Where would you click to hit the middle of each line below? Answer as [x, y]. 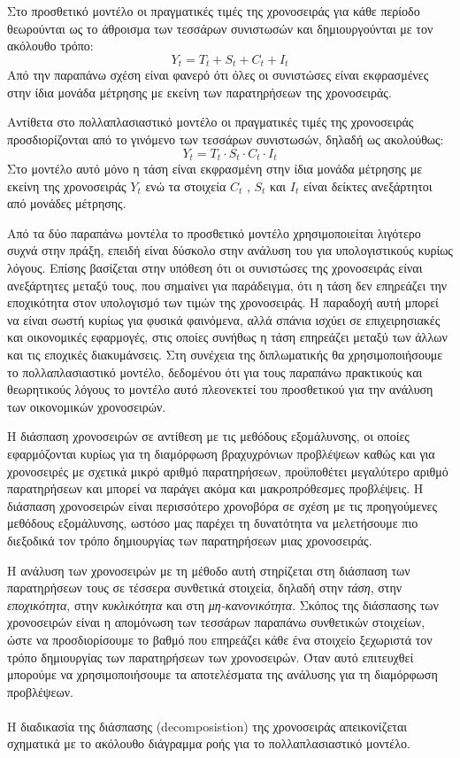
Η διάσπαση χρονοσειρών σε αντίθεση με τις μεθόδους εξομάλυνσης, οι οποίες [208, 436]
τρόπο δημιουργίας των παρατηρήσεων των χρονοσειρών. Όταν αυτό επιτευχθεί [211, 657]
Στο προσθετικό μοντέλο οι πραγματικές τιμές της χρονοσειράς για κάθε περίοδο [214, 11]
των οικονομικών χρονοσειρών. [87, 406]
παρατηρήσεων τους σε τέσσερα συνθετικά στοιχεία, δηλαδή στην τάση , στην [205, 588]
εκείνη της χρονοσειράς [67, 186]
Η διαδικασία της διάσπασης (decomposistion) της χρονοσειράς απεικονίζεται [207, 726]
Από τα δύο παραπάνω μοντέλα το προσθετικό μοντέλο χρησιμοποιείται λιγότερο [214, 232]
